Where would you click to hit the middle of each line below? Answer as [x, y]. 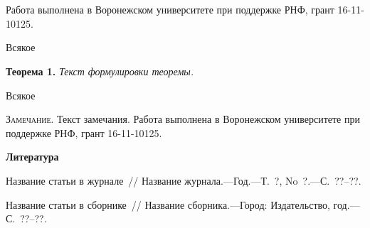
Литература [32, 157]
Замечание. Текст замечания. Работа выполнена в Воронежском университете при [183, 119]
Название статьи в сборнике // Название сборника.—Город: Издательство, [168, 204]
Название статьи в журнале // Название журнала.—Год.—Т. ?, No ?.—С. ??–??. [184, 180]
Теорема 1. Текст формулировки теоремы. [100, 71]
